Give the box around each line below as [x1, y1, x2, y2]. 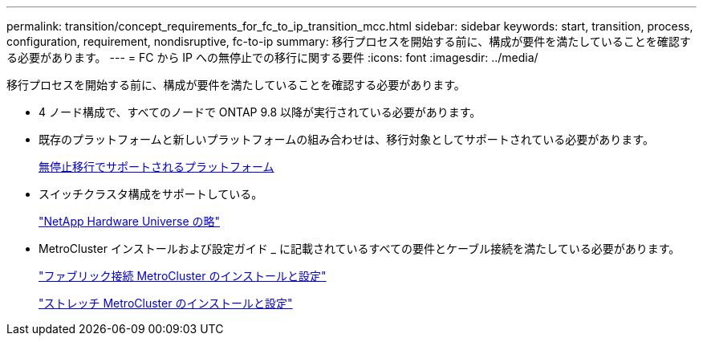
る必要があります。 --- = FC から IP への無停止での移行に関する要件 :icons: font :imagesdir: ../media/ [6, 51, 538, 64]
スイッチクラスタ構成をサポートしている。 [39, 187, 263, 201]
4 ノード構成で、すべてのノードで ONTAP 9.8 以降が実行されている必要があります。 [39, 105, 482, 119]
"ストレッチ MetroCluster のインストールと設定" [39, 296, 293, 310]
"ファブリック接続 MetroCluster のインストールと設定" [39, 269, 327, 283]
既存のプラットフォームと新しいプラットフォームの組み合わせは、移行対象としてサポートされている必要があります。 [39, 132, 654, 146]
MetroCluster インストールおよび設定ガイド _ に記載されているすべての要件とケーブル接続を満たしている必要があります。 [39, 242, 681, 255]
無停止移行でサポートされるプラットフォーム [39, 160, 274, 173]
